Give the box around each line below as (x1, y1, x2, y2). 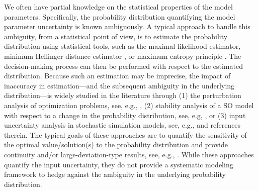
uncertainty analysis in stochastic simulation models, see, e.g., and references (4, 120, 241, 130)
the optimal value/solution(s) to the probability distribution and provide (4, 139, 228, 150)
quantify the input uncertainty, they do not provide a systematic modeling (4, 159, 233, 169)
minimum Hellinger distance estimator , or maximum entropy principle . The (4, 50, 241, 61)
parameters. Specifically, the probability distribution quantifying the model (4, 11, 235, 22)
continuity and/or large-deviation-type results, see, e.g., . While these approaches (4, 149, 254, 159)
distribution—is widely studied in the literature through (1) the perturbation (4, 90, 241, 101)
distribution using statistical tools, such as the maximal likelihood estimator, (4, 41, 241, 51)
